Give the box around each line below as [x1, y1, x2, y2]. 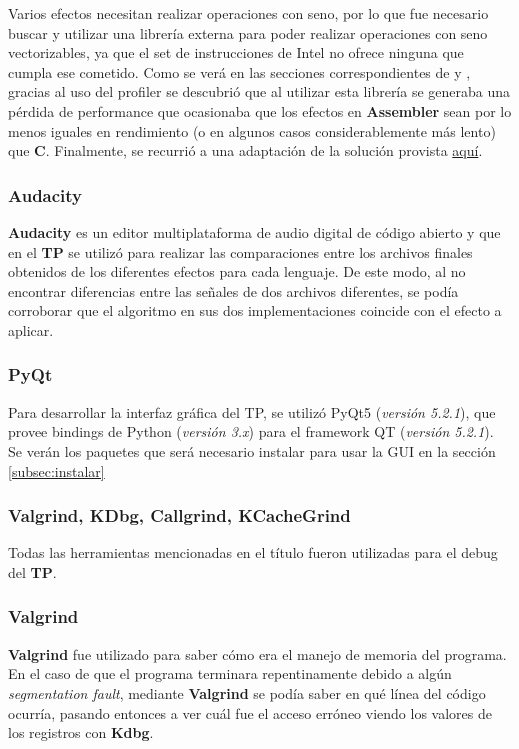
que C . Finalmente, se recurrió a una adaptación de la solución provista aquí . [8, 140, 483, 161]
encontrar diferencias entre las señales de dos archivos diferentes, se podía [8, 280, 459, 301]
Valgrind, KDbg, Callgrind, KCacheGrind [8, 503, 351, 528]
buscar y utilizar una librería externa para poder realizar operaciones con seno [8, 22, 488, 43]
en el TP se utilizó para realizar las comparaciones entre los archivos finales [8, 241, 473, 262]
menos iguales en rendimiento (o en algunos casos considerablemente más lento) [8, 120, 496, 141]
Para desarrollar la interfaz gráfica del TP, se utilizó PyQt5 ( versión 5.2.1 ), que [8, 401, 496, 422]
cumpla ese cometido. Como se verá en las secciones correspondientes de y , [8, 61, 471, 82]
